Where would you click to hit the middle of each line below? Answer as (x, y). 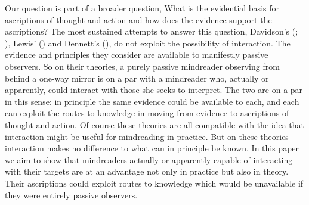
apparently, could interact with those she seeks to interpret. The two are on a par (154, 90)
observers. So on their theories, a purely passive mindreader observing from (142, 66)
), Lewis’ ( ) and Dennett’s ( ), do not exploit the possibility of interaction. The (148, 43)
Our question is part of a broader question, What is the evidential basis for (142, 8)
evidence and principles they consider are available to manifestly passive (137, 55)
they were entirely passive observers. (71, 195)
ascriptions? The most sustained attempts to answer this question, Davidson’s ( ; (152, 31)
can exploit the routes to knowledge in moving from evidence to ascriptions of (147, 113)
